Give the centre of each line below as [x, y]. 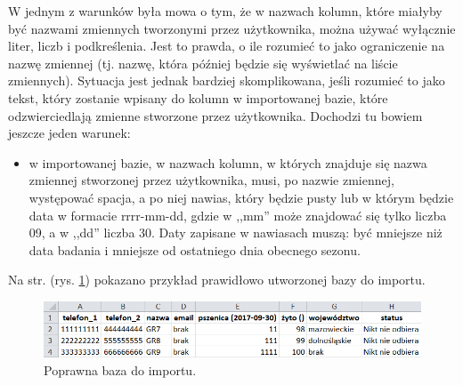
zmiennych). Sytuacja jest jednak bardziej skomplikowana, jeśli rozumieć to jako [227, 80]
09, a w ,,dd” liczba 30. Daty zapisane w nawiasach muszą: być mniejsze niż [236, 233]
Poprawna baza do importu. [120, 369]
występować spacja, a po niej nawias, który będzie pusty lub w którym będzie [241, 197]
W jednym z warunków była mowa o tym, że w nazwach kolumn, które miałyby [225, 11]
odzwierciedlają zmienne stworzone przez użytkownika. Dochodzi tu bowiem [215, 115]
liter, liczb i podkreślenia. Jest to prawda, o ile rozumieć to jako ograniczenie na [227, 46]
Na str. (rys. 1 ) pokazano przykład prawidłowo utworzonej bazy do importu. [217, 280]
